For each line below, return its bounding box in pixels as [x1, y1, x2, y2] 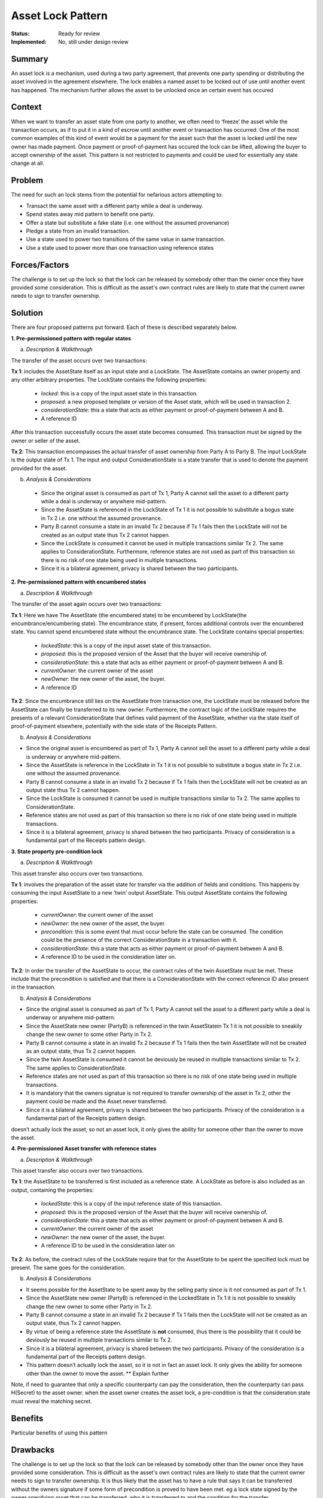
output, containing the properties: [11, 1186, 94, 1194]
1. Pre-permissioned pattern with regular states [11, 334, 132, 342]
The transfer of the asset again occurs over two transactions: [11, 600, 162, 608]
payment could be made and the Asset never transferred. [26, 1098, 167, 1105]
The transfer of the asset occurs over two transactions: [11, 357, 147, 364]
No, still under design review [58, 38, 129, 45]
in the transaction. [11, 983, 56, 991]
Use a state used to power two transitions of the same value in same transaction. [26, 235, 226, 243]
